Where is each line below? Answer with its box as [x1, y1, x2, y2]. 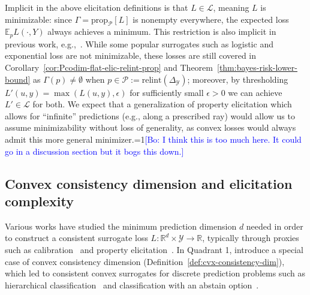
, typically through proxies [202, 231, 299, 244]
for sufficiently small [130, 86, 204, 98]
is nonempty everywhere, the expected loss [133, 13, 289, 25]
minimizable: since [5, 13, 73, 25]
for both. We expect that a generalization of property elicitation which [32, 98, 292, 110]
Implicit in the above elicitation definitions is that [5, 1, 188, 13]
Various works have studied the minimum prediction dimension [5, 219, 237, 232]
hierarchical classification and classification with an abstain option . [5, 278, 259, 291]
